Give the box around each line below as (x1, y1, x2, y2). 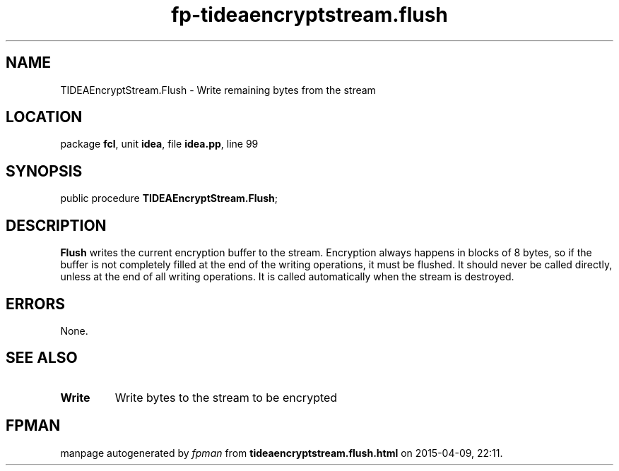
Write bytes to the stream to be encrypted (114, 390, 338, 405)
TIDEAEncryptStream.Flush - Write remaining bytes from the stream (60, 83, 376, 96)
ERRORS (6, 294, 66, 313)
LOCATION (6, 108, 83, 126)
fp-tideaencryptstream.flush (171, 3, 448, 27)
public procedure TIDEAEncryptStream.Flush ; (60, 192, 278, 205)
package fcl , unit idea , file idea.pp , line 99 (60, 138, 259, 150)
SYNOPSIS (6, 162, 83, 180)
